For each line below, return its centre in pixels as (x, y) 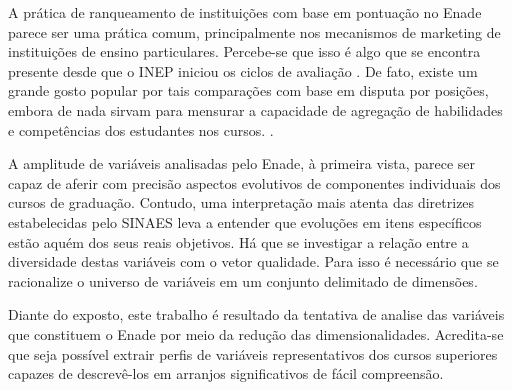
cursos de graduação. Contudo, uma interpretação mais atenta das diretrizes (241, 202)
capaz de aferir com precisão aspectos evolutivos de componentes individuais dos (254, 182)
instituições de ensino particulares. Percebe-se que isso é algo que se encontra (244, 51)
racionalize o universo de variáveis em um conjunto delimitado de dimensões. (243, 280)
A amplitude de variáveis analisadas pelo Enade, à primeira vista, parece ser (242, 163)
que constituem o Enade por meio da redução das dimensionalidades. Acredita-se (256, 333)
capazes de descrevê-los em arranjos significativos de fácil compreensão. (226, 373)
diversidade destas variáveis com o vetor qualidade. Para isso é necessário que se (253, 261)
